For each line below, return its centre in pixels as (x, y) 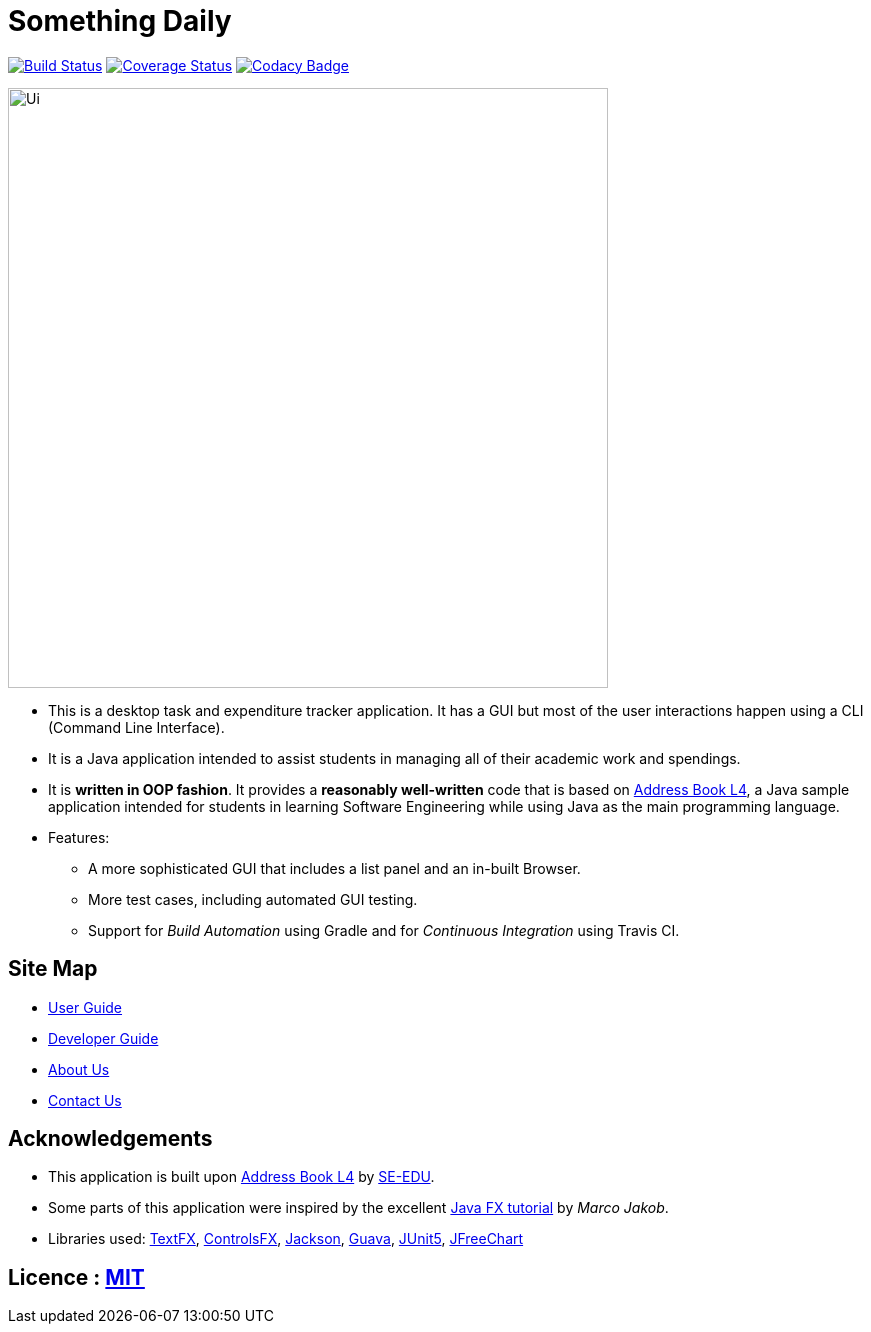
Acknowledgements (110, 1139)
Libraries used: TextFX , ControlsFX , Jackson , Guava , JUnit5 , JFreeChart (286, 1239)
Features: (79, 837)
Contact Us (85, 1100)
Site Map (53, 969)
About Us (79, 1069)
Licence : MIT (76, 1277)
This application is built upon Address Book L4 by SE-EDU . (241, 1177)
